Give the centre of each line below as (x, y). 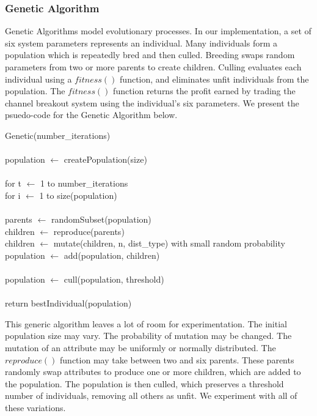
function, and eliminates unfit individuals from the (214, 79)
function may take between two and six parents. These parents (177, 359)
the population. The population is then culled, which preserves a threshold (144, 383)
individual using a (38, 79)
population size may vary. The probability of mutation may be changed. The (148, 336)
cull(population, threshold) (114, 279)
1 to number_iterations (84, 183)
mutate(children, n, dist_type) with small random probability (169, 243)
